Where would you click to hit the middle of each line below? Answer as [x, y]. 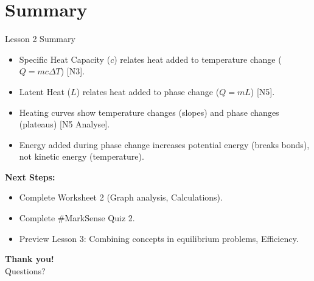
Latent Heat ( [45, 91]
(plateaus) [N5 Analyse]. [65, 124]
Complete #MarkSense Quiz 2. [77, 218]
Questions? [25, 270]
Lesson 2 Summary [40, 39]
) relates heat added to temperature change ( [198, 59]
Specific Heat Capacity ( [65, 59]
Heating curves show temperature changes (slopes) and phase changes [149, 112]
